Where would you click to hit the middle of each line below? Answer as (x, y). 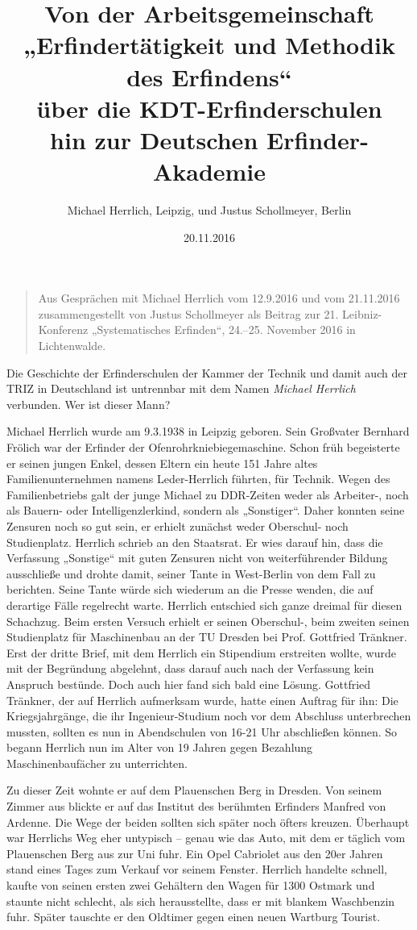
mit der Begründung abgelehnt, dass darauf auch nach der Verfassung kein (190, 668)
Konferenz (63, 329)
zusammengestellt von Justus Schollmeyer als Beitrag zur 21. (188, 313)
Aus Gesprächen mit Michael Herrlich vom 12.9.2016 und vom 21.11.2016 (219, 298)
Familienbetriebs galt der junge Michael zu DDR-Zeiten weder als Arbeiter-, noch (208, 494)
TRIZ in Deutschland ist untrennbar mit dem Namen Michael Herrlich (181, 388)
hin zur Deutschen (154, 139)
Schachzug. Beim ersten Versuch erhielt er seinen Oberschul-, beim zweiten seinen (208, 621)
